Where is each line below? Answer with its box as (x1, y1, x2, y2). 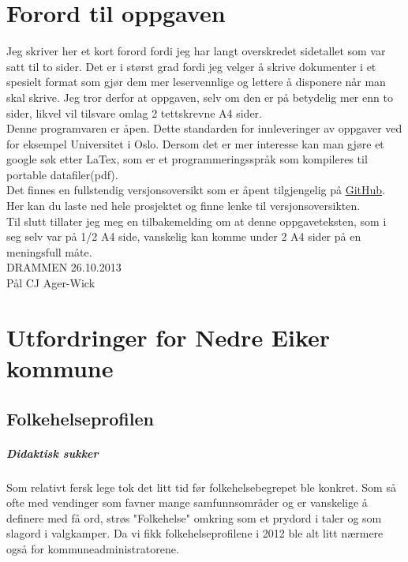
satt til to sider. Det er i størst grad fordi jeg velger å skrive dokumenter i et (6, 58, 376, 74)
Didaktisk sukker (6, 444, 99, 461)
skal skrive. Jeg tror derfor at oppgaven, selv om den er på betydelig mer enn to (6, 88, 393, 105)
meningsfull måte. (6, 243, 92, 260)
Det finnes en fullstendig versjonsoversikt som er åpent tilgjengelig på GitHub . (6, 182, 386, 198)
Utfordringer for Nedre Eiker (6, 320, 331, 353)
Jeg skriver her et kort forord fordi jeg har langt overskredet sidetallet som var (6, 43, 386, 59)
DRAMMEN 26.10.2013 (6, 259, 122, 275)
